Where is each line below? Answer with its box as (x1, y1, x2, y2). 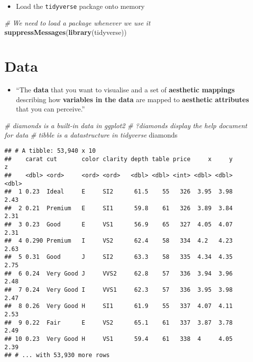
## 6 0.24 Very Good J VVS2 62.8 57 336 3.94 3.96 (4, 270, 233, 277)
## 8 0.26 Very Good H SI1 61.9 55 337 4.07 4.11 (4, 303, 233, 310)
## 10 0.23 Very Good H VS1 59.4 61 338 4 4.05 (4, 335, 233, 343)
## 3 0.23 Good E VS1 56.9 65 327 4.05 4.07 (4, 221, 233, 228)
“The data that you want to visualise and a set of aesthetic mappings (16, 84, 235, 94)
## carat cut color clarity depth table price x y (4, 155, 233, 163)
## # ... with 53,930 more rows (4, 352, 110, 359)
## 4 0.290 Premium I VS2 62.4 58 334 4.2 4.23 (4, 237, 233, 245)
